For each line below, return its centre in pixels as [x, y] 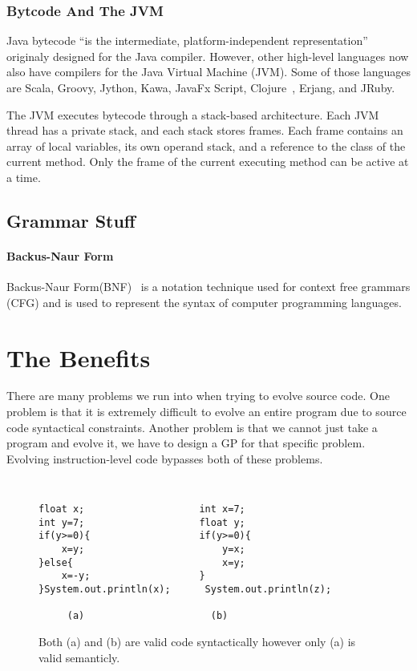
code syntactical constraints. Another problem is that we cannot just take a [192, 427]
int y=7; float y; [142, 522]
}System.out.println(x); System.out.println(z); [185, 590]
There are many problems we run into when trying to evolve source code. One [198, 396]
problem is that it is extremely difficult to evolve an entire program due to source [206, 412]
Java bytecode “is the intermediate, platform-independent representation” [187, 40]
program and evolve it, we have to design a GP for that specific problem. [186, 443]
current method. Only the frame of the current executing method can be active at [208, 162]
